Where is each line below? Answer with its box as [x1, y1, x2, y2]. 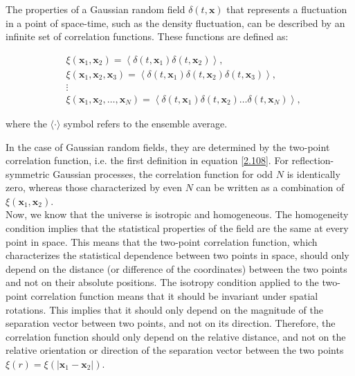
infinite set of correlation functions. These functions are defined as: [6, 29, 289, 44]
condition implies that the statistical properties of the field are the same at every [6, 221, 349, 235]
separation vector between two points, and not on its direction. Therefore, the [6, 316, 336, 330]
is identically [286, 166, 340, 181]
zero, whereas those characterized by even [6, 180, 182, 195]
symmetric [6, 166, 50, 181]
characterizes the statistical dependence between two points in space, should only [6, 248, 349, 262]
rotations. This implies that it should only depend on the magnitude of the [6, 302, 323, 316]
